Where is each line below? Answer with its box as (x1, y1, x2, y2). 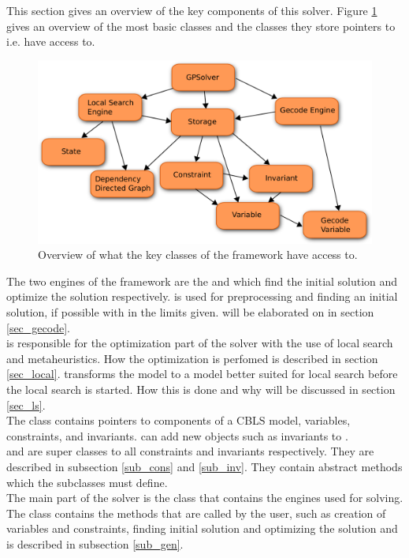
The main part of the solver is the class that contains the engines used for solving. (6, 489, 403, 506)
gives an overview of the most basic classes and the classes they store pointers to (6, 17, 396, 34)
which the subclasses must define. (6, 474, 168, 490)
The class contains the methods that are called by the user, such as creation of (6, 504, 386, 521)
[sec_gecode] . (6, 319, 70, 335)
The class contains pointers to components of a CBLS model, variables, (6, 412, 351, 429)
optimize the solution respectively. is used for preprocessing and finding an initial (6, 288, 398, 305)
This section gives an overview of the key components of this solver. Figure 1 (6, 2, 377, 18)
